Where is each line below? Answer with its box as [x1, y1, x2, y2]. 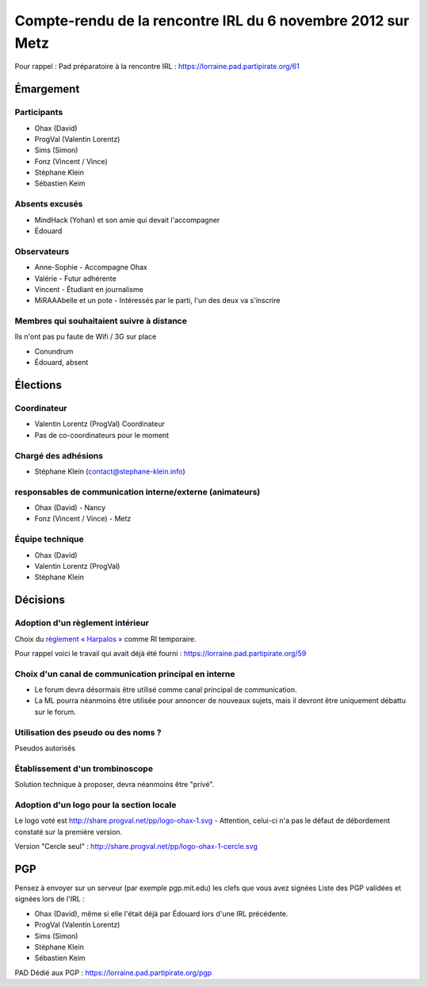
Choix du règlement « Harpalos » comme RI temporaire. [14, 634, 197, 643]
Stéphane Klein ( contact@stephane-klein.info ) [34, 467, 185, 476]
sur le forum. [34, 707, 77, 716]
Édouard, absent [34, 358, 89, 367]
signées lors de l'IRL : [14, 894, 85, 904]
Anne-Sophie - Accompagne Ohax [34, 263, 148, 272]
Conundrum [34, 346, 74, 356]
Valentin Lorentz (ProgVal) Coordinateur [34, 419, 166, 428]
